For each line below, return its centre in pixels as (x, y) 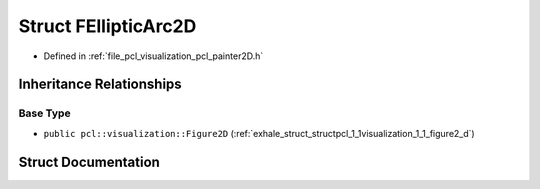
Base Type (44, 113)
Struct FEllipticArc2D (107, 26)
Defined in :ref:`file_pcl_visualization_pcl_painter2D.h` (153, 56)
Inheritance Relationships (100, 84)
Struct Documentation (89, 161)
